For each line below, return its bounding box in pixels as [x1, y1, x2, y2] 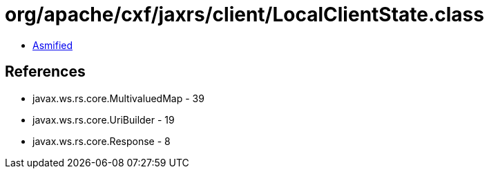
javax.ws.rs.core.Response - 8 [32, 135, 171, 147]
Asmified [32, 39, 73, 51]
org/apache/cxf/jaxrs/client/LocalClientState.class [5, 3, 484, 26]
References [5, 63, 86, 81]
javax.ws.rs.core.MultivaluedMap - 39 [32, 92, 204, 104]
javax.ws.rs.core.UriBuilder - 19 [32, 113, 175, 126]
